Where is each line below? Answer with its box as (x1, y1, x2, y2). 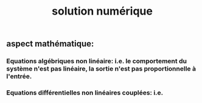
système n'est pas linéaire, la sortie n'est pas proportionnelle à (6, 65, 197, 73)
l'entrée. (6, 72, 32, 80)
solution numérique (51, 4, 153, 18)
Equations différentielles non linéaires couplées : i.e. (6, 88, 164, 97)
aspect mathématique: (6, 38, 94, 49)
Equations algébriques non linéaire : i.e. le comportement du (6, 57, 187, 65)
